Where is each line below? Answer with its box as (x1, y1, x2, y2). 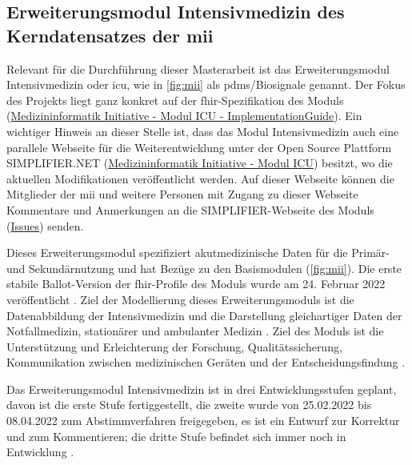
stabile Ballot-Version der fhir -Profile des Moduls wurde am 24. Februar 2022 (6, 275, 386, 292)
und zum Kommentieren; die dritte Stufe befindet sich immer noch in (6, 427, 346, 444)
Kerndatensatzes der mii (6, 22, 214, 47)
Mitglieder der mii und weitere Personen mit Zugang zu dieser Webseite (6, 186, 358, 202)
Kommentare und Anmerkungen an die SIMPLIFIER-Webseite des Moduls (6, 201, 374, 218)
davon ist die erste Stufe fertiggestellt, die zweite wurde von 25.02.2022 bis (6, 396, 372, 413)
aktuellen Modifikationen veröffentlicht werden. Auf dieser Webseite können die (6, 170, 394, 186)
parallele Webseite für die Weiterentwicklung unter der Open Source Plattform (6, 138, 392, 155)
